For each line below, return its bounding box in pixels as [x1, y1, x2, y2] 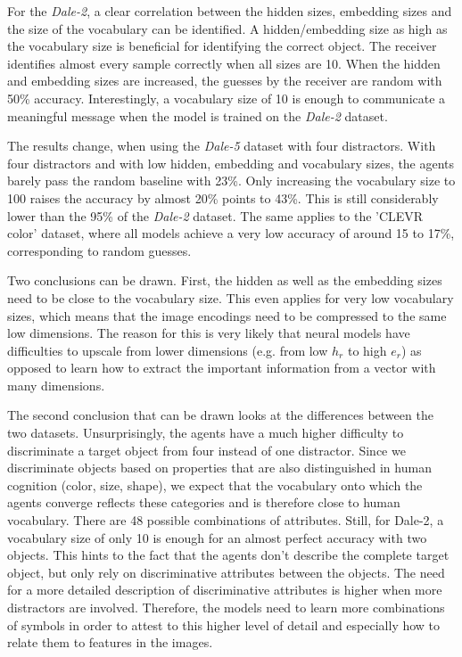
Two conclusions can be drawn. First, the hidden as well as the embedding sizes [7, 271, 442, 290]
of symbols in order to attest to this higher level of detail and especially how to [7, 615, 441, 634]
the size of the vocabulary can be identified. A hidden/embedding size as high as [7, 19, 448, 37]
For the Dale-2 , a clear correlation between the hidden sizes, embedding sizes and [7, 2, 452, 20]
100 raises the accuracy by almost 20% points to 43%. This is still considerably [7, 188, 439, 207]
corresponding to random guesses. [7, 241, 192, 259]
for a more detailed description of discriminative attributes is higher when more [7, 580, 442, 599]
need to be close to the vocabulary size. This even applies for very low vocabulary [7, 288, 454, 307]
